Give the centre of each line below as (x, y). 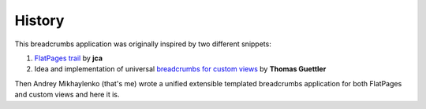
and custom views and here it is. (67, 95)
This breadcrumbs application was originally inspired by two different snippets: (143, 44)
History (39, 20)
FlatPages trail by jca (68, 58)
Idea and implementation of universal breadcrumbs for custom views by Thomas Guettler (180, 69)
